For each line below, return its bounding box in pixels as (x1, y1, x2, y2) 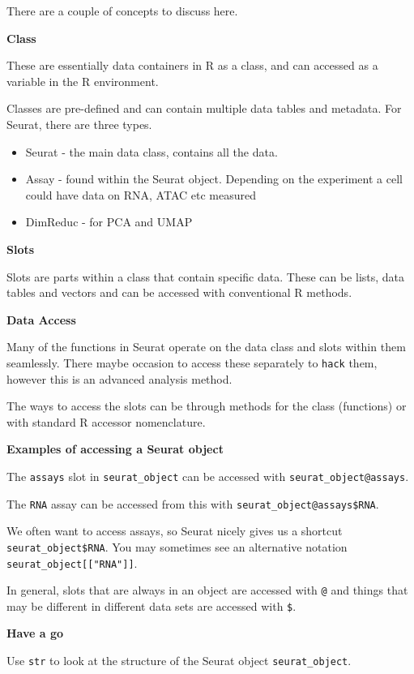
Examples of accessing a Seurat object (6, 440, 224, 457)
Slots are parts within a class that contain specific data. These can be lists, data (6, 268, 405, 285)
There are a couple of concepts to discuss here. (6, 2, 238, 19)
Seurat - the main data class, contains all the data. (25, 143, 278, 160)
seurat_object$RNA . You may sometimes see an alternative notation (6, 538, 348, 555)
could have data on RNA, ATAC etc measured (25, 186, 256, 203)
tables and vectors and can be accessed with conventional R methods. (6, 284, 352, 301)
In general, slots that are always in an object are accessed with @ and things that (6, 582, 408, 599)
